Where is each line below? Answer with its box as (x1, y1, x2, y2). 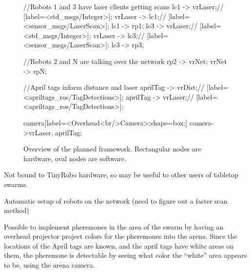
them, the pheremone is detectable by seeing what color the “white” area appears (4, 250, 247, 260)
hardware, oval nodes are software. (23, 153, 126, 163)
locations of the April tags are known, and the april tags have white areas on (4, 240, 234, 251)
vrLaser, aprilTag (28, 127, 80, 137)
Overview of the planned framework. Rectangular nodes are (23, 144, 201, 154)
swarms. (4, 179, 28, 189)
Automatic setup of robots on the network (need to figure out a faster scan (4, 195, 228, 206)
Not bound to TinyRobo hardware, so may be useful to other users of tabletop (4, 169, 238, 180)
